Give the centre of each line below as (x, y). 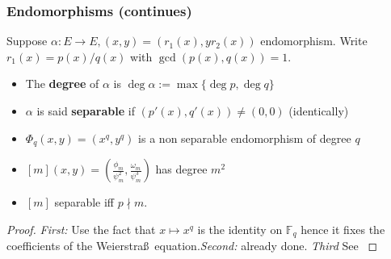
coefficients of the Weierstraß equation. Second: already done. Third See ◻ (192, 246)
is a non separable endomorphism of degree (245, 138)
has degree (181, 169)
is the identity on (240, 229)
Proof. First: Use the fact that (81, 229)
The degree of (62, 84)
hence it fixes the (343, 229)
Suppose (27, 41)
